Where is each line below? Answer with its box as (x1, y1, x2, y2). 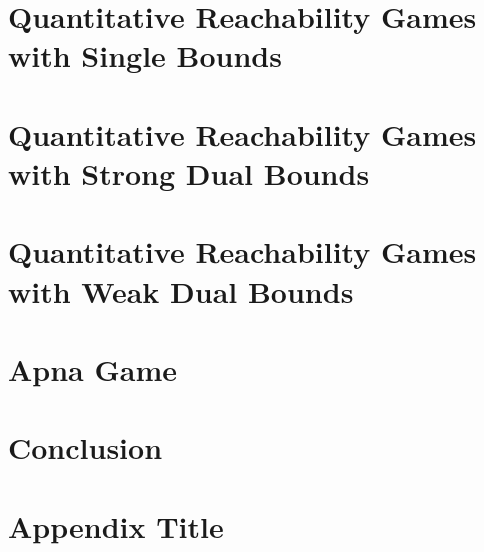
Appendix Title (8, 505, 224, 546)
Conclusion (8, 427, 163, 468)
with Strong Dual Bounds (8, 152, 370, 193)
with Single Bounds (8, 35, 282, 76)
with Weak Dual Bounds (8, 270, 354, 311)
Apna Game (8, 348, 178, 389)
